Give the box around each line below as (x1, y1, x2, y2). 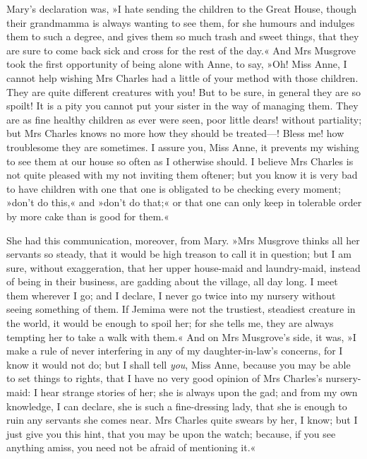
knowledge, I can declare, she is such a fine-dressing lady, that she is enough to (6, 398, 347, 413)
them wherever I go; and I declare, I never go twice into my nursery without (6, 287, 336, 302)
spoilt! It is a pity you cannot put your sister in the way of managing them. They (6, 98, 359, 113)
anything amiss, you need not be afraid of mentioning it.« (6, 440, 256, 455)
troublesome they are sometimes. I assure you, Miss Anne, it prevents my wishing (6, 139, 359, 154)
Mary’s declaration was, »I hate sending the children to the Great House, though (6, 1, 357, 16)
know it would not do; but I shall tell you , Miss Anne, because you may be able (6, 357, 351, 371)
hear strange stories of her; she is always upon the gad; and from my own (40, 385, 358, 400)
